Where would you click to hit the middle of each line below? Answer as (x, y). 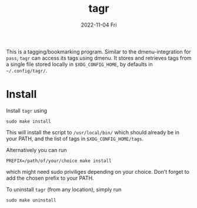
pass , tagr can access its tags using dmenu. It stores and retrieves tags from (99, 58)
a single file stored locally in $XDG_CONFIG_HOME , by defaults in (79, 64)
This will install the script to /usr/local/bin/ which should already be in (93, 132)
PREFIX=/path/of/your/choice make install (59, 161)
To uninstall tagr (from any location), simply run (64, 189)
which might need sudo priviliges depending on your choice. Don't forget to (98, 171)
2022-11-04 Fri (99, 25)
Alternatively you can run (36, 150)
